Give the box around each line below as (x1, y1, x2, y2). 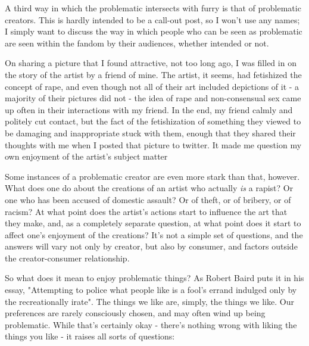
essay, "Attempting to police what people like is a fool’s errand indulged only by (5, 283, 297, 296)
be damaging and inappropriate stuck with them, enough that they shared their (5, 126, 296, 139)
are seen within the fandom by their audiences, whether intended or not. (5, 36, 269, 49)
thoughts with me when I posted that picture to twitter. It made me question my (5, 138, 302, 151)
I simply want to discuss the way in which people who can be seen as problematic (5, 25, 302, 38)
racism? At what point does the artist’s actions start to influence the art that (5, 205, 288, 217)
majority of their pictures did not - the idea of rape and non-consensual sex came (5, 92, 301, 104)
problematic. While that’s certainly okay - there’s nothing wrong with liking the (5, 318, 297, 331)
